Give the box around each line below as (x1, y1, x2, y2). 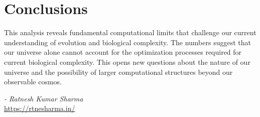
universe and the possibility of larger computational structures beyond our (4, 66, 233, 77)
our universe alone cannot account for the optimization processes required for (4, 47, 242, 57)
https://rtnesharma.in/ (4, 103, 75, 113)
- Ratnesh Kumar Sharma (4, 93, 83, 103)
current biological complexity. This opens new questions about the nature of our (4, 56, 250, 67)
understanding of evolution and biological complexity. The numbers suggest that (4, 37, 251, 47)
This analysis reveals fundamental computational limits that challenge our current (4, 27, 256, 38)
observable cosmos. (4, 76, 62, 87)
